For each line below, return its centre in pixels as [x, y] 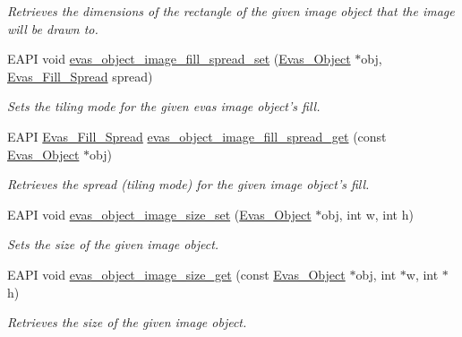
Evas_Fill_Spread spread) [80, 76]
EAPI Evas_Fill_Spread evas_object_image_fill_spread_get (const [197, 136]
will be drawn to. [53, 28]
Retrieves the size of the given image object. [127, 322]
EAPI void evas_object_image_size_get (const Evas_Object [176, 274]
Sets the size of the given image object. [113, 244]
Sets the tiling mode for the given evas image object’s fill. [164, 106]
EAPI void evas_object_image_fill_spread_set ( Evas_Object [179, 59]
